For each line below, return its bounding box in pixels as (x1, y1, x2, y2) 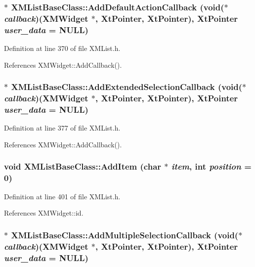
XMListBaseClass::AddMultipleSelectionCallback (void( (11, 228, 239, 241)
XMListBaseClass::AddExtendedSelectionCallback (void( (11, 81, 243, 93)
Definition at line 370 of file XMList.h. (4, 43, 121, 53)
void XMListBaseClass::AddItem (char (4, 160, 162, 173)
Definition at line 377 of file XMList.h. (4, 123, 121, 133)
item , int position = (171, 160, 252, 173)
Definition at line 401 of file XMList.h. (4, 191, 121, 201)
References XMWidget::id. (4, 208, 84, 218)
